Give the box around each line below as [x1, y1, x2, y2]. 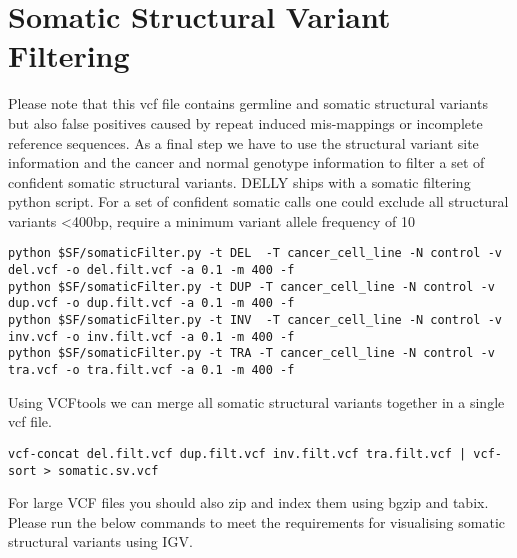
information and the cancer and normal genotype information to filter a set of [8, 152, 485, 173]
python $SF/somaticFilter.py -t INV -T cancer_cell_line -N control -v [8, 313, 502, 328]
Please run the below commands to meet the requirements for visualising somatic [8, 511, 505, 532]
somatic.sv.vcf [58, 463, 159, 478]
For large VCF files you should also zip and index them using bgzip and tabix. [8, 492, 489, 513]
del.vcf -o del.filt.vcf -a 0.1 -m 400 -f [8, 263, 295, 278]
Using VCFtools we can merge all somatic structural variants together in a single [8, 391, 505, 412]
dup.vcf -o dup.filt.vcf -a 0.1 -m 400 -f [8, 296, 295, 311]
